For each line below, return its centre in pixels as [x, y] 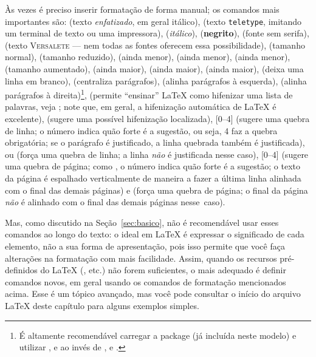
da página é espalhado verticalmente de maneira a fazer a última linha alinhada [153, 178]
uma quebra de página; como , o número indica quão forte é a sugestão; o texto [153, 166]
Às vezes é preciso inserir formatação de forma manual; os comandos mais [142, 9]
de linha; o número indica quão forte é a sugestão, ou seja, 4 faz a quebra [141, 130]
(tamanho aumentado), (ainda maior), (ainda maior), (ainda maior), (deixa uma [154, 69]
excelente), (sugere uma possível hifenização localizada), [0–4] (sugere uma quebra [157, 119]
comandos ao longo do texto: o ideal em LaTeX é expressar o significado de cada [155, 234]
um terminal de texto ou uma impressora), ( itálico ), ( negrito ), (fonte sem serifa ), [157, 33]
